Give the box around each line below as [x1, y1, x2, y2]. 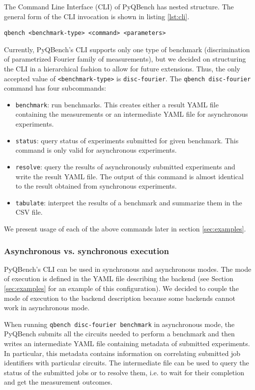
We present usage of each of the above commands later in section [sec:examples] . [4, 224, 246, 233]
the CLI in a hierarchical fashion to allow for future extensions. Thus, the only [4, 63, 240, 73]
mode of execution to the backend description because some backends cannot [4, 292, 235, 303]
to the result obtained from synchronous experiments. [15, 181, 177, 191]
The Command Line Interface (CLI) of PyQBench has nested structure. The [4, 1, 234, 11]
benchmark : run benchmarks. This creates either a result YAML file [15, 99, 219, 109]
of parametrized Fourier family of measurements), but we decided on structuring [4, 54, 246, 64]
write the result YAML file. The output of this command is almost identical [15, 171, 244, 181]
